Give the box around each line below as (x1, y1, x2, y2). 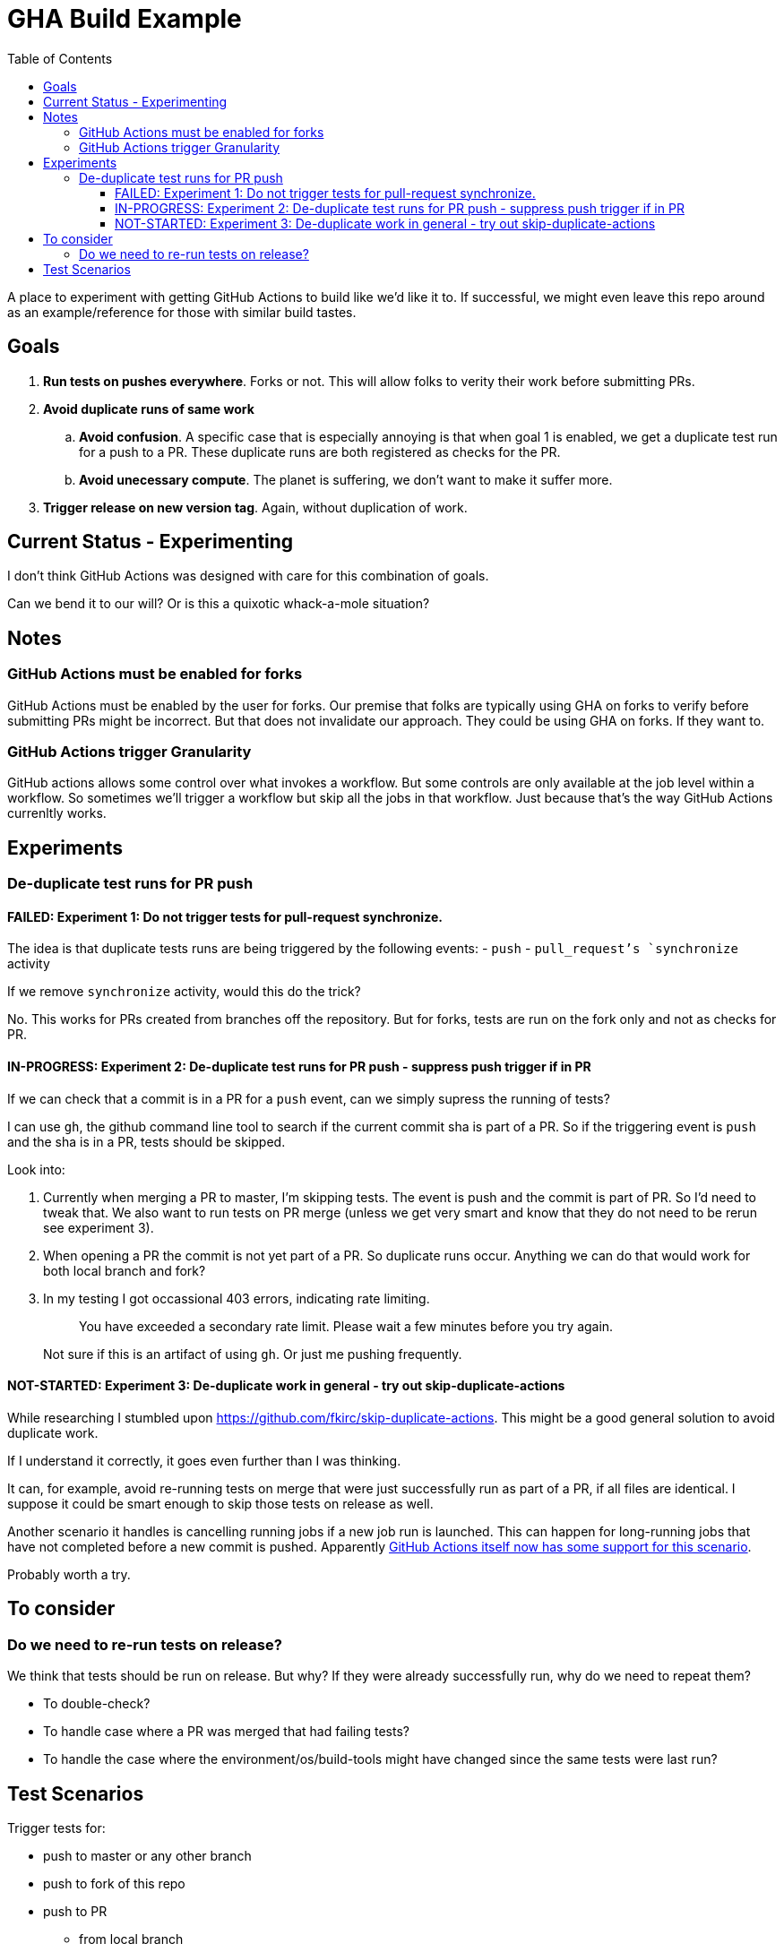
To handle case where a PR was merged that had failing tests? (43, 1724, 409, 1740)
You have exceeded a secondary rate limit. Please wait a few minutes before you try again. (79, 1318, 614, 1334)
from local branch (79, 1931, 184, 1947)
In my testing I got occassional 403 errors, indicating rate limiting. (43, 1290, 430, 1306)
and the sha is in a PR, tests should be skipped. (7, 1133, 286, 1149)
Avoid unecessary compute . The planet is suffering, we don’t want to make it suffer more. (79, 471, 613, 487)
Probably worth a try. (7, 1566, 131, 1582)
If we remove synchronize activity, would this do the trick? (7, 984, 361, 1000)
